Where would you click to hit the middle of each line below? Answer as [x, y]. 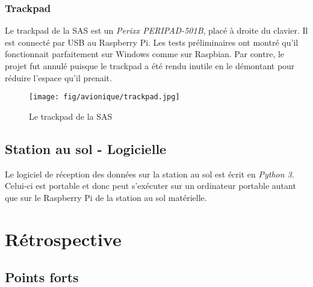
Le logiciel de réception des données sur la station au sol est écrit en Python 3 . [150, 174]
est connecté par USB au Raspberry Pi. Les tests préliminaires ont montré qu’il [152, 42]
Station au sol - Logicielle [86, 148]
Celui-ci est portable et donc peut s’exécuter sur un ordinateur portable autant [150, 186]
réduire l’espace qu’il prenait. [58, 77]
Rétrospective [63, 239]
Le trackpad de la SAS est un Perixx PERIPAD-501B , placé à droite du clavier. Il [156, 30]
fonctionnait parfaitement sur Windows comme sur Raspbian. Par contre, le [145, 54]
